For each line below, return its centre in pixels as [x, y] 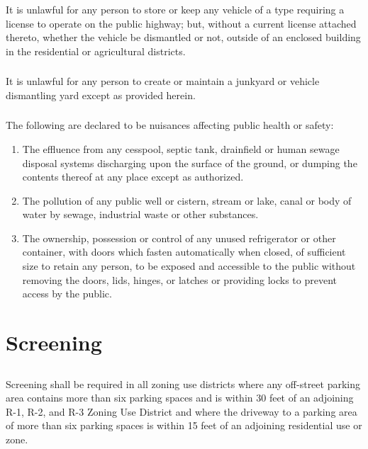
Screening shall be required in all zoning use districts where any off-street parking [183, 383]
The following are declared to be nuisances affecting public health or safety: [170, 125]
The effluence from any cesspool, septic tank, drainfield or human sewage [181, 148]
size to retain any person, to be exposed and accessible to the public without [189, 266]
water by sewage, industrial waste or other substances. [140, 214]
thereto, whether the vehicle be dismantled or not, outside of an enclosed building [183, 37]
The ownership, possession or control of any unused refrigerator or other [179, 238]
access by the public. [67, 294]
